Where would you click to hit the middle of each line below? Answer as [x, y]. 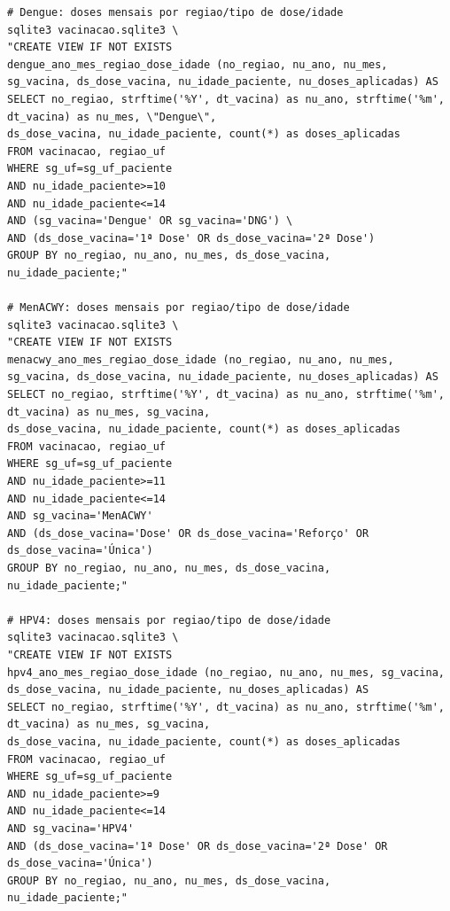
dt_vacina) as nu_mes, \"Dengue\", [112, 117]
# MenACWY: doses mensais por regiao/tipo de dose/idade [178, 308]
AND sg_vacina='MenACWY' [80, 516]
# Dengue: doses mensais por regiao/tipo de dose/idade [175, 12]
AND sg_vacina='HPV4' [71, 828]
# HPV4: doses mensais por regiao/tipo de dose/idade [169, 620]
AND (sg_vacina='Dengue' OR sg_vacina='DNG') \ [150, 221]
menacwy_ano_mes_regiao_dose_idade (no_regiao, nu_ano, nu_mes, [201, 359]
